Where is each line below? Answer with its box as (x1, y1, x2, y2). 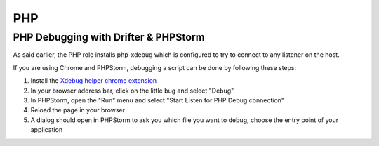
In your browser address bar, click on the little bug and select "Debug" (30, 86, 234, 95)
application (30, 126, 63, 134)
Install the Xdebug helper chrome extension (30, 77, 157, 85)
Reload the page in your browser (30, 106, 126, 114)
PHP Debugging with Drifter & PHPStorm (13, 31, 205, 44)
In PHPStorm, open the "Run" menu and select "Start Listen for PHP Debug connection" (30, 95, 284, 105)
